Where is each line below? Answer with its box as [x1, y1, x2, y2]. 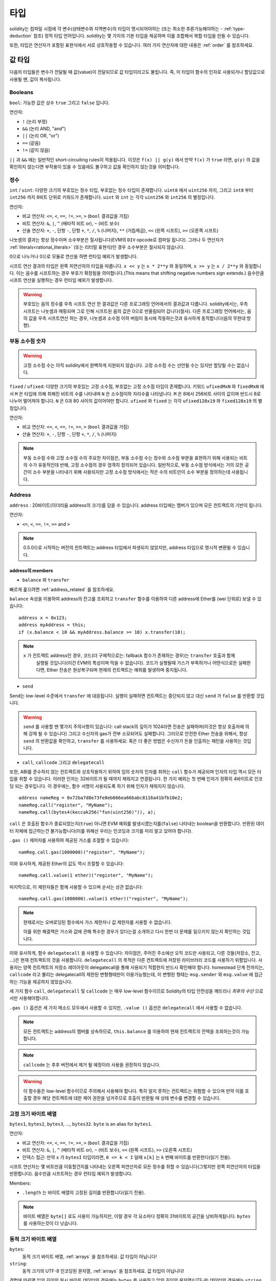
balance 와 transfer [22, 577, 70, 583]
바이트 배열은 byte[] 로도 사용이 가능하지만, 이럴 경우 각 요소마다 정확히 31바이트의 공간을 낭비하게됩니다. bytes [23, 1213, 251, 1219]
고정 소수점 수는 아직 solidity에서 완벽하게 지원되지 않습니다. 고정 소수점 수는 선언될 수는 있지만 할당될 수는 [23, 362, 236, 368]
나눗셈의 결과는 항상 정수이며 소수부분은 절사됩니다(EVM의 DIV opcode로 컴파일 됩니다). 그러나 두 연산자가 [9, 237, 224, 243]
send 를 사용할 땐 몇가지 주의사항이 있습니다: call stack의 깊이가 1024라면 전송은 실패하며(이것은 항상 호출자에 [23, 724, 244, 730]
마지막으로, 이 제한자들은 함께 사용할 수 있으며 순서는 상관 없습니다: [9, 884, 143, 890]
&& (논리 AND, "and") [22, 126, 66, 132]
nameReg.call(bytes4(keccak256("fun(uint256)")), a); [18, 809, 156, 815]
